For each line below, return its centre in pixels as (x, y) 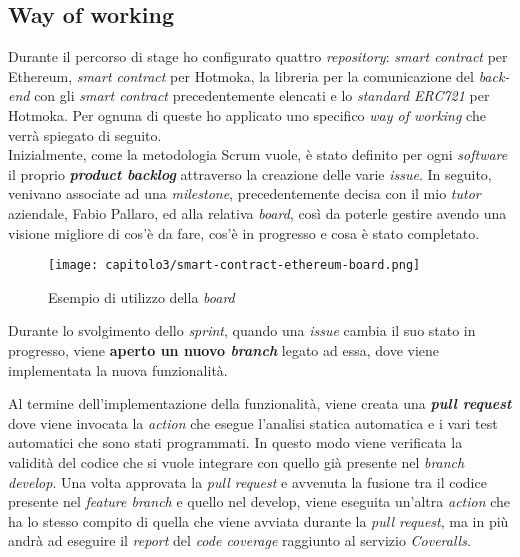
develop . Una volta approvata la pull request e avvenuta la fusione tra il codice (247, 481)
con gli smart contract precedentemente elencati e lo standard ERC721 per (262, 95)
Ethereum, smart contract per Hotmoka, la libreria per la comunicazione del (241, 75)
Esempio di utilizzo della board (141, 296)
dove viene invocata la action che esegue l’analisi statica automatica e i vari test (253, 422)
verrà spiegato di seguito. (85, 134)
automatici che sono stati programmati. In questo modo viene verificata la (235, 442)
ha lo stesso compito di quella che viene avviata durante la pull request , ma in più (258, 520)
